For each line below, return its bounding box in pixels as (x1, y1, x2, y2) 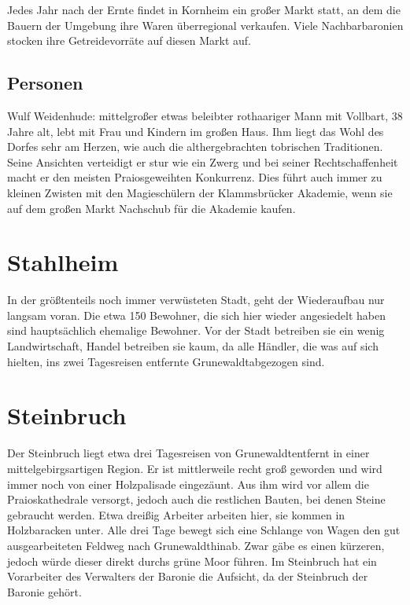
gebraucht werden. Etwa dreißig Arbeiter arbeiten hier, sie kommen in (7, 506, 345, 522)
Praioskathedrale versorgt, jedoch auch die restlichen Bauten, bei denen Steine (7, 491, 386, 508)
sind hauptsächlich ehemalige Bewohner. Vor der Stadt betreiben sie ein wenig (7, 322, 385, 339)
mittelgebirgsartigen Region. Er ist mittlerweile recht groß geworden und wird (7, 460, 382, 476)
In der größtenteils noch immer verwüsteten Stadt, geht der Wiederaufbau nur (7, 291, 385, 308)
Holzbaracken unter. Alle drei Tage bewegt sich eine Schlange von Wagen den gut (7, 522, 401, 538)
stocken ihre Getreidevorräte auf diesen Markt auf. (7, 32, 252, 49)
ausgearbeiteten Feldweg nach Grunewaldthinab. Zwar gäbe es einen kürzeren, (7, 537, 385, 553)
